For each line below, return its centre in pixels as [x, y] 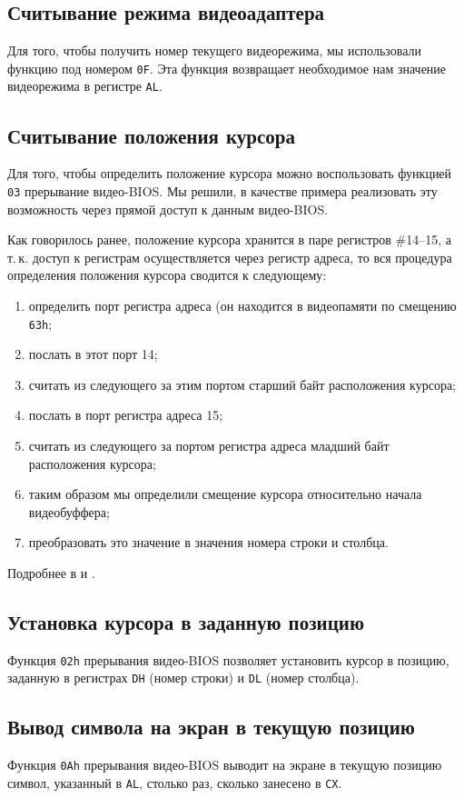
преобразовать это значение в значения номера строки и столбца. [208, 542]
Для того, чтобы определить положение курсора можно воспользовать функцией [230, 173]
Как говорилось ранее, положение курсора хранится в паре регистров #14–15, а [230, 239]
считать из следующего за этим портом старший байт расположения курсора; [242, 384]
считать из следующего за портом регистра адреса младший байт [209, 445]
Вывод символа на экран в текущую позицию [211, 727]
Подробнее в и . [51, 572]
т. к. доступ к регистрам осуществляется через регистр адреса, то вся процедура [230, 257]
